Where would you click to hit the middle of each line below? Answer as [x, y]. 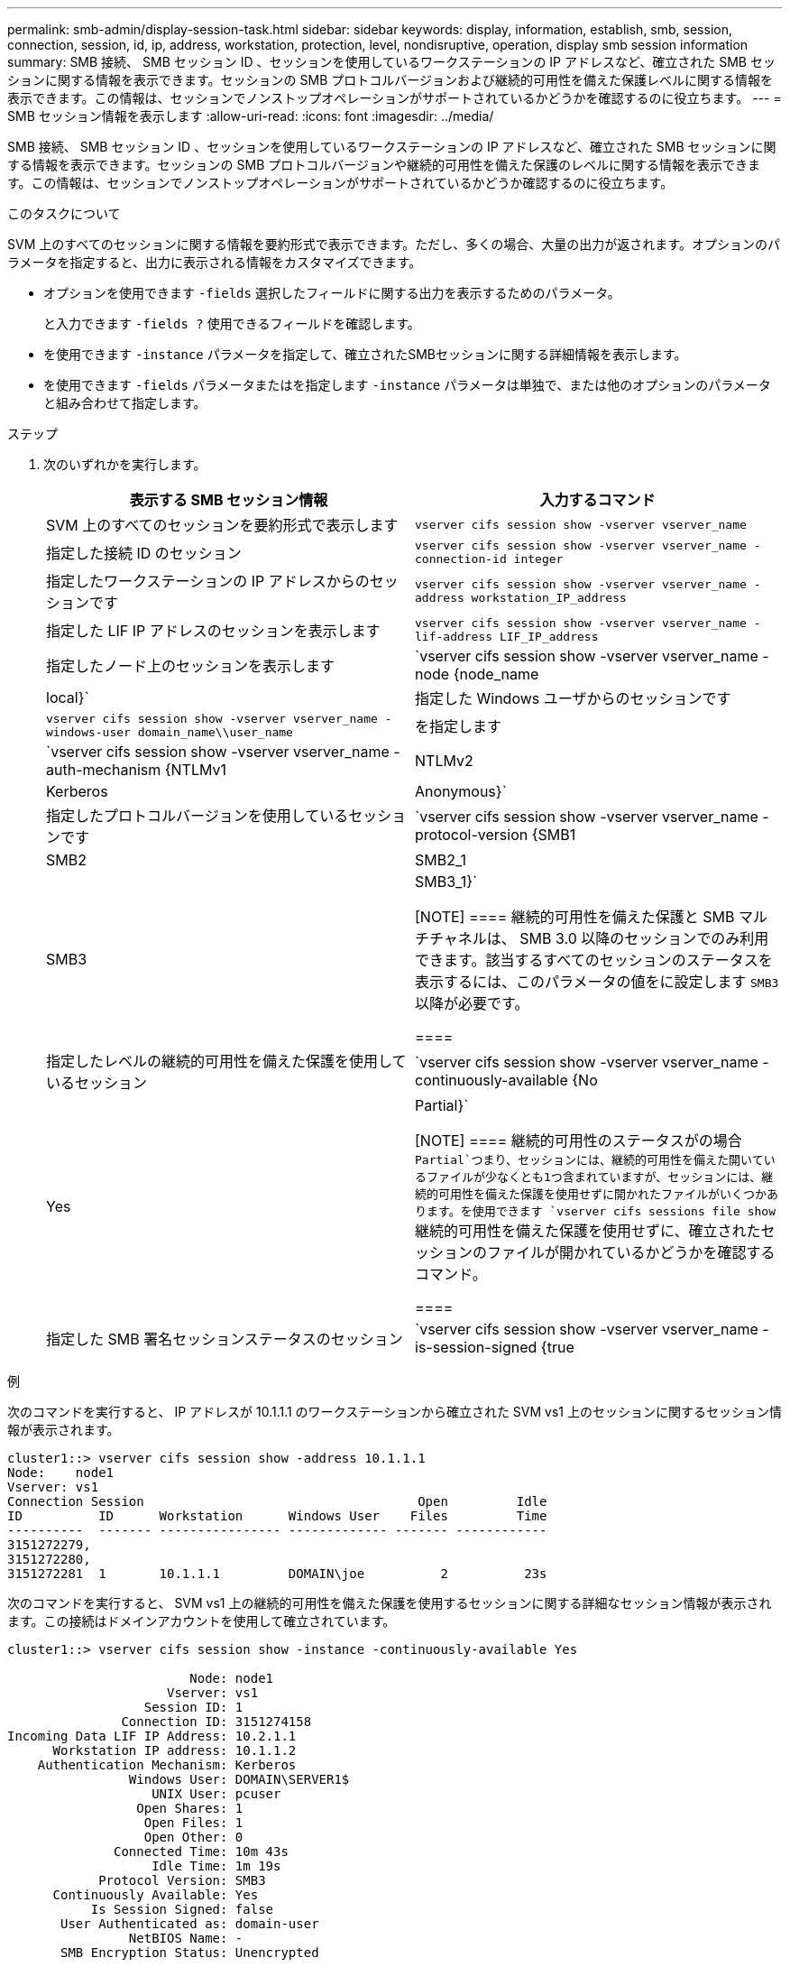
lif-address [454, 637]
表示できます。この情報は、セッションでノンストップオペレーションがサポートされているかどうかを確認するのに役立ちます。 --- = [395, 98]
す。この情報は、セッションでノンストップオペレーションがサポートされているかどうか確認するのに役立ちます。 [340, 183]
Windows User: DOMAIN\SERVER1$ [239, 1779]
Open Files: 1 [193, 1823]
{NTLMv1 [195, 770]
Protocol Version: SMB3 [182, 1880]
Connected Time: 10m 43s [201, 1852]
